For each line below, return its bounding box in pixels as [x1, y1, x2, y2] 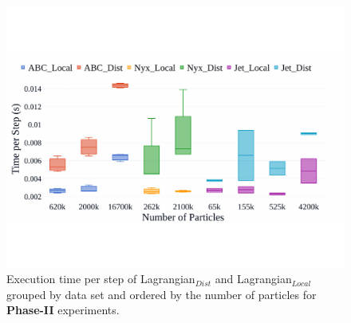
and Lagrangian [215, 270, 292, 287]
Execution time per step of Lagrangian [6, 270, 195, 287]
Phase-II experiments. [6, 301, 120, 318]
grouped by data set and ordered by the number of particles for [6, 286, 317, 302]
